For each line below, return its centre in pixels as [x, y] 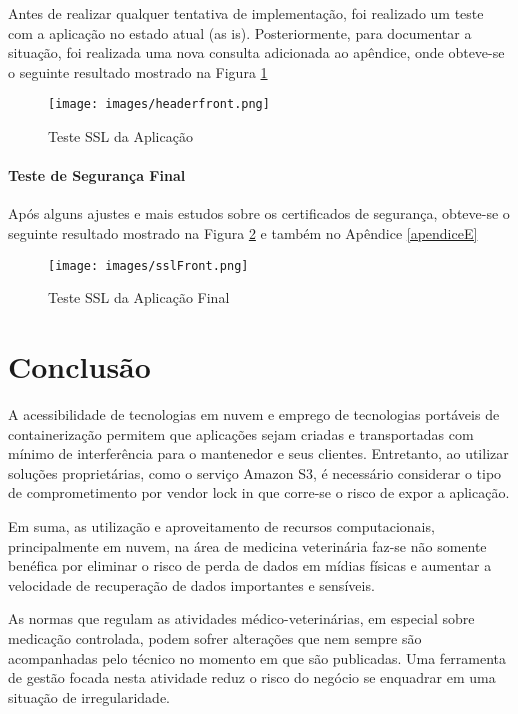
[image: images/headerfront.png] [159, 104]
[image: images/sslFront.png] [148, 265]
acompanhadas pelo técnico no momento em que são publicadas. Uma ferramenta [257, 657]
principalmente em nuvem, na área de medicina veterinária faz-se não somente [247, 545]
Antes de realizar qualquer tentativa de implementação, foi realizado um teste [246, 13]
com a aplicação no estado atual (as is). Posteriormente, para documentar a [240, 32]
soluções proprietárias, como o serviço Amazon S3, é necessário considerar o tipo [255, 472]
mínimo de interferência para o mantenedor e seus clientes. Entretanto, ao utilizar [258, 453]
